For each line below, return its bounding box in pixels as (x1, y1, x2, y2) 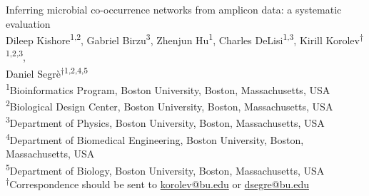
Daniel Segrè (6, 66, 61, 81)
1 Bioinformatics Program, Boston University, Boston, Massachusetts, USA (6, 80, 330, 97)
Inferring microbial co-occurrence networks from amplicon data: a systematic (6, 2, 342, 16)
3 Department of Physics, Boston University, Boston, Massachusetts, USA (6, 113, 325, 130)
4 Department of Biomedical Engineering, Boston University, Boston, (6, 130, 304, 147)
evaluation (6, 16, 51, 31)
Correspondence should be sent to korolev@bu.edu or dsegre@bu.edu (9, 176, 309, 191)
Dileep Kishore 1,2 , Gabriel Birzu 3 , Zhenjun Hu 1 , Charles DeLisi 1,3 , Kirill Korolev (6, 31, 360, 47)
